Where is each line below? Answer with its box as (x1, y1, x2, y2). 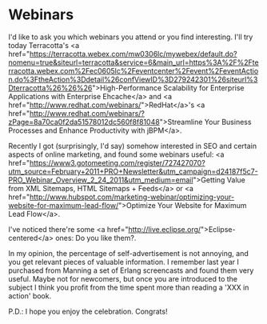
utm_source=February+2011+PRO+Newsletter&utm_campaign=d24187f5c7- (8, 166, 258, 176)
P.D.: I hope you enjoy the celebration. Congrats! (8, 306, 168, 316)
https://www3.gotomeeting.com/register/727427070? (29, 158, 205, 167)
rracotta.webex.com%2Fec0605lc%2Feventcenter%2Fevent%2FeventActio (8, 66, 259, 75)
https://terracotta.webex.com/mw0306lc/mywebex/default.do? (29, 49, 237, 58)
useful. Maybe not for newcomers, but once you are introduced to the (8, 274, 238, 283)
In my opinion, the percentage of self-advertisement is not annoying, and (8, 248, 249, 258)
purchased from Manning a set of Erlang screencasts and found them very (8, 266, 254, 275)
